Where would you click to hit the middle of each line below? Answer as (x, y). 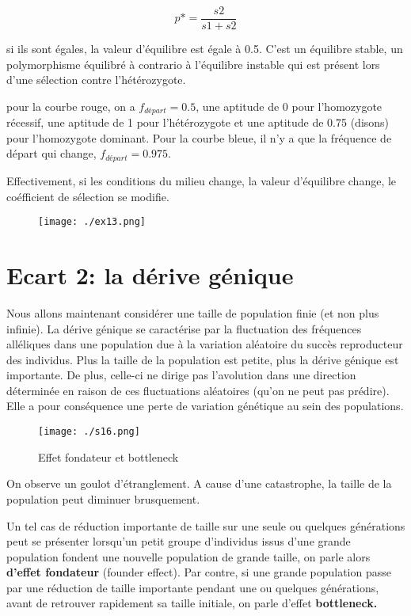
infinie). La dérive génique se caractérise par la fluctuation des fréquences (184, 328)
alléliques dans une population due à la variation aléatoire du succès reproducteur (205, 344)
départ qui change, (51, 153)
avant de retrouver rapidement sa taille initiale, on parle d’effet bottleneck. (192, 603)
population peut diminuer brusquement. (103, 498)
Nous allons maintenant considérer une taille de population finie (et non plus (193, 312)
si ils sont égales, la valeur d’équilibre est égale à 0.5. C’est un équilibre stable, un (205, 49)
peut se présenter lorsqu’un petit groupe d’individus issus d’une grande (179, 541)
